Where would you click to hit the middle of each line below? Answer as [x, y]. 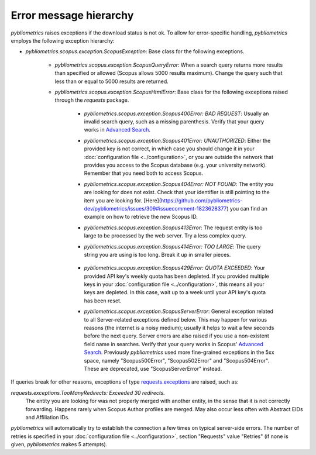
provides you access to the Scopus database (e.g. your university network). [175, 165]
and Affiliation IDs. [48, 417]
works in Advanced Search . [117, 130]
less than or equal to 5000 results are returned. [112, 81]
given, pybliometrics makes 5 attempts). [59, 444]
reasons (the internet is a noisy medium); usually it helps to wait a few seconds [179, 328]
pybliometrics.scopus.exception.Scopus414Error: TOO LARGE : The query [172, 246]
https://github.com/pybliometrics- [202, 200]
